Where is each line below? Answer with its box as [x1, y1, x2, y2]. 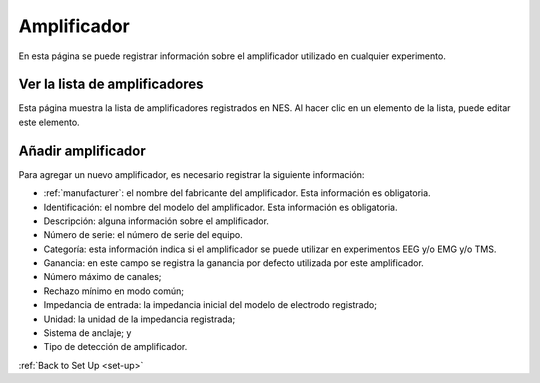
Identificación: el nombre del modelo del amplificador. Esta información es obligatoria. [43, 201, 398, 213]
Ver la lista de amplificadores [18, 76, 204, 93]
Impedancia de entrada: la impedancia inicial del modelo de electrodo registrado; [43, 299, 377, 311]
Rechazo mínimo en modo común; [43, 285, 185, 297]
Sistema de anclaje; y [43, 327, 132, 339]
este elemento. [18, 116, 80, 128]
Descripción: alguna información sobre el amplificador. [43, 215, 270, 227]
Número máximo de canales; [43, 271, 162, 283]
